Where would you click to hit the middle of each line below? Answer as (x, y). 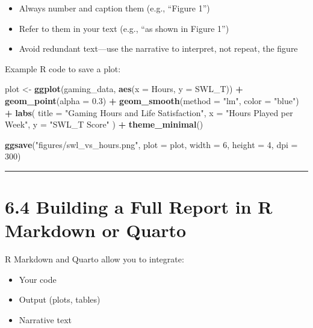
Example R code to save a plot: (63, 68)
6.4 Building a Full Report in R (139, 207)
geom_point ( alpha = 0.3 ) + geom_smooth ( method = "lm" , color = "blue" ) (152, 100)
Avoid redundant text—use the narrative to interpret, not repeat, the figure (158, 48)
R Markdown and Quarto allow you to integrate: (95, 259)
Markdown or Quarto (96, 230)
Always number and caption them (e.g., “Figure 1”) (114, 8)
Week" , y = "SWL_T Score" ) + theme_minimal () (104, 124)
